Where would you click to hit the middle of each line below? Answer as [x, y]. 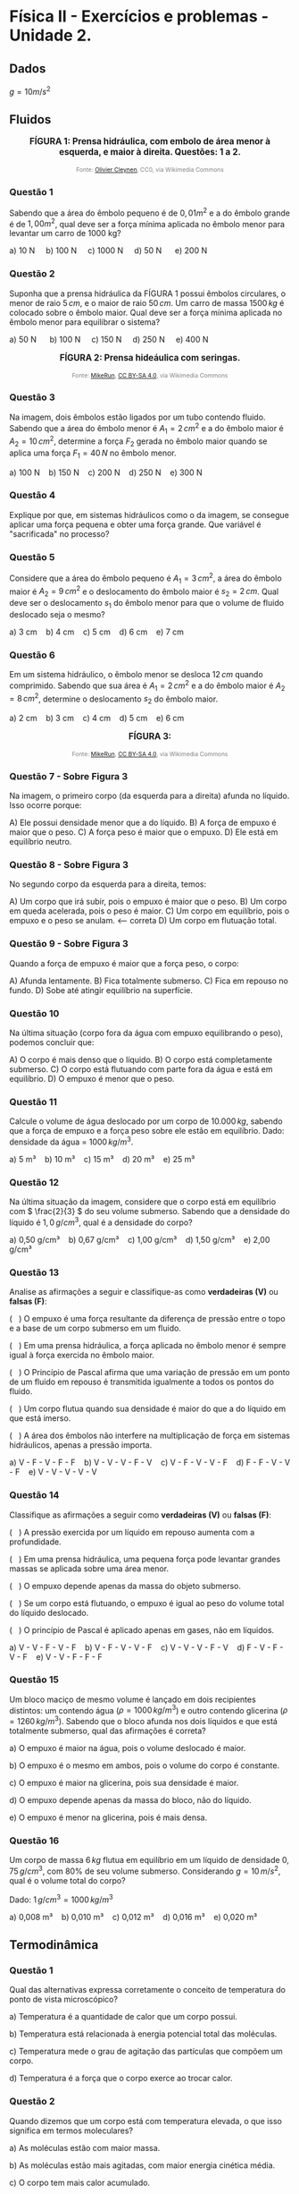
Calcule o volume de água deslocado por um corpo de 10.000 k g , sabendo [146, 1121]
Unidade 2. [50, 35]
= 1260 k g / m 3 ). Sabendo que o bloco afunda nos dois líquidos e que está [144, 1721]
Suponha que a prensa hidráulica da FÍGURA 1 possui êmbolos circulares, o [148, 293]
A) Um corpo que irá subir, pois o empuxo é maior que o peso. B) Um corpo [148, 902]
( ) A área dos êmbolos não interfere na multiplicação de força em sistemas [149, 1436]
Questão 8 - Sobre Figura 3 [69, 865]
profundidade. [35, 1542]
